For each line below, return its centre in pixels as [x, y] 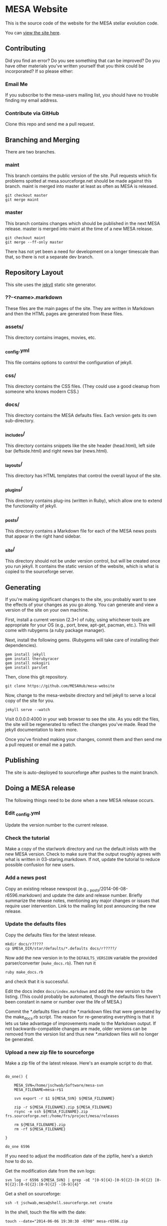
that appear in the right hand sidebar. [43, 536]
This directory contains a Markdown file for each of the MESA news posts [81, 530]
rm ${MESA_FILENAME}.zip [40, 1124]
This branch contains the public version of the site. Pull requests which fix [81, 175]
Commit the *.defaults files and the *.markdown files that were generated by [83, 1011]
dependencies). [21, 645]
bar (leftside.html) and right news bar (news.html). [57, 450]
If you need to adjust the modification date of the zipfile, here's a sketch [79, 1155]
